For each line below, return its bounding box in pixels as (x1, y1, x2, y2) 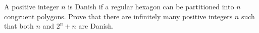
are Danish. (78, 21, 114, 31)
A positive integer (4, 1, 59, 11)
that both (4, 21, 34, 31)
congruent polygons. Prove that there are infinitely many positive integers (4, 11, 233, 21)
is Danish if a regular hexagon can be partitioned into (68, 1, 234, 11)
